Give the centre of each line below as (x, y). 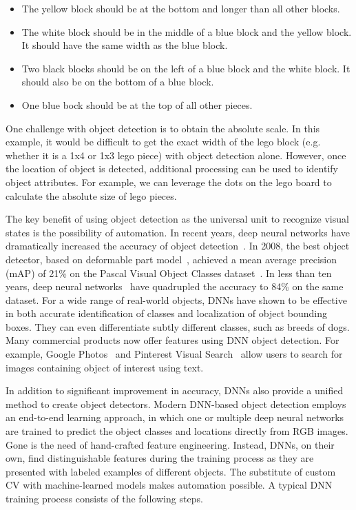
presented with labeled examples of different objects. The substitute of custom (171, 471)
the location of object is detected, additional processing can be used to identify (172, 169)
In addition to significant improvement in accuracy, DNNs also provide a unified (175, 390)
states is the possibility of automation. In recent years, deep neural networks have (178, 232)
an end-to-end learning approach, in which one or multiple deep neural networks (175, 417)
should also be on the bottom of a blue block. (118, 82)
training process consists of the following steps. (104, 498)
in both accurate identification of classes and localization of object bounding (166, 313)
